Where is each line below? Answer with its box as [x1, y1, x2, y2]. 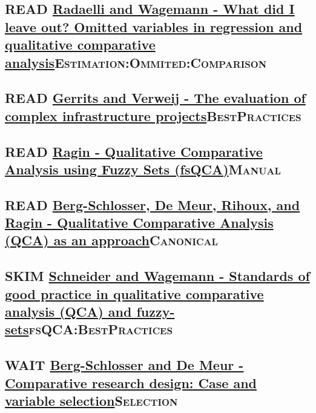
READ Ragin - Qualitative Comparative [5, 142, 263, 160]
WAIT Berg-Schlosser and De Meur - [5, 355, 244, 374]
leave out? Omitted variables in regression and [5, 17, 303, 36]
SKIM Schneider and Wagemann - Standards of [5, 266, 310, 285]
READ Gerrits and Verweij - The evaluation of [5, 88, 306, 107]
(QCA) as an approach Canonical [5, 231, 218, 249]
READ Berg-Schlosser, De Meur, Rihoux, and [5, 195, 300, 214]
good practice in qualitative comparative [5, 284, 264, 303]
